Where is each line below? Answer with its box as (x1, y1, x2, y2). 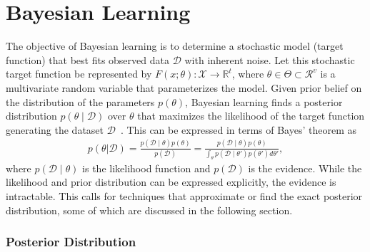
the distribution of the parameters (6, 94, 155, 109)
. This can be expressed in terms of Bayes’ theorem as (120, 122, 356, 137)
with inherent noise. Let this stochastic (184, 52, 355, 67)
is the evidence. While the (248, 160, 362, 175)
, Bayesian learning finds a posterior (185, 94, 343, 109)
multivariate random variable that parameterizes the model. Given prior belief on (6, 80, 362, 95)
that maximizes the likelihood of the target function (137, 108, 365, 123)
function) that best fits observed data (6, 52, 169, 67)
